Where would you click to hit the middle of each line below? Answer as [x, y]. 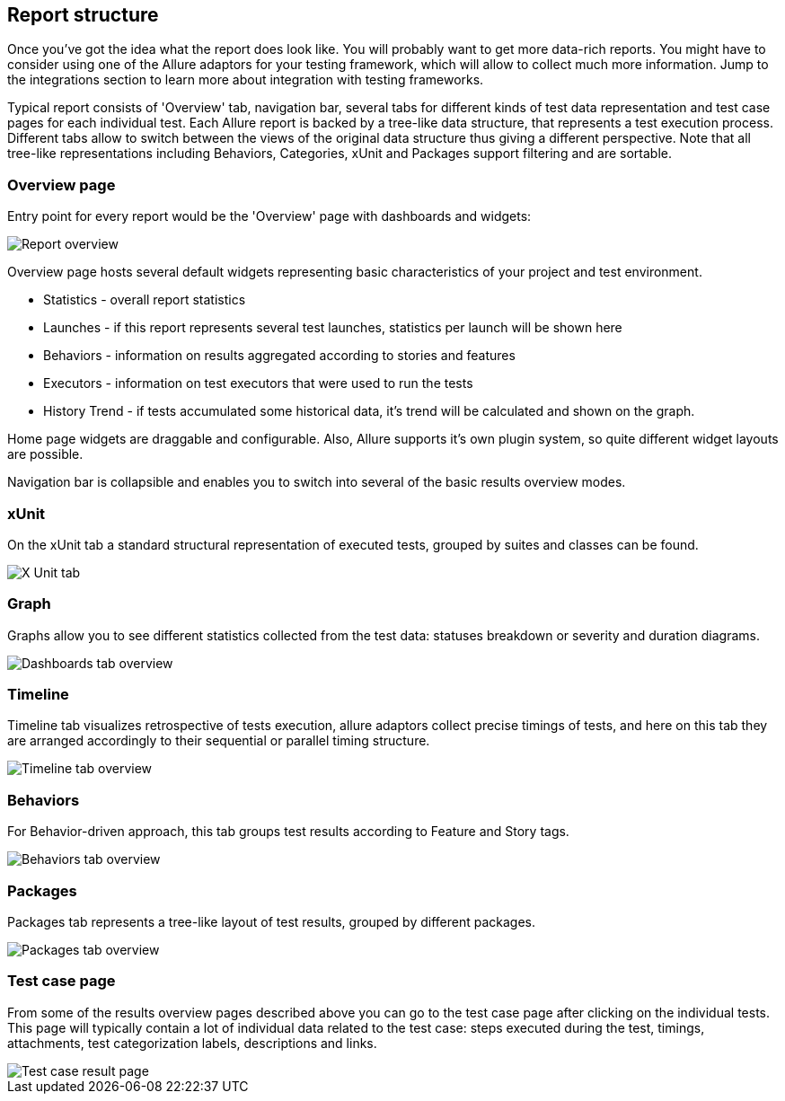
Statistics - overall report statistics [145, 300]
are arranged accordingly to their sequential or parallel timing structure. [219, 741]
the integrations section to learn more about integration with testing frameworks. [246, 80]
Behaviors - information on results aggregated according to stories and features [279, 356]
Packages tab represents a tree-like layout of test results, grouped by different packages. [272, 921]
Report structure [83, 15]
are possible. [45, 454]
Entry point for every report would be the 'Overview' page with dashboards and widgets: [269, 216]
